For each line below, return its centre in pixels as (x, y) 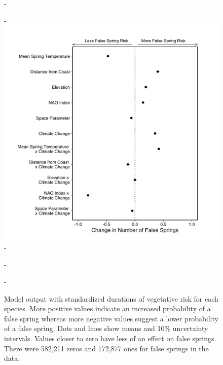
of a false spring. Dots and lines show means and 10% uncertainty (106, 328)
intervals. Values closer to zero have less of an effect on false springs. (110, 338)
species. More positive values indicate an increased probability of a (107, 308)
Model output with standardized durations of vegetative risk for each (111, 298)
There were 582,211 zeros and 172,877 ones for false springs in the (106, 348)
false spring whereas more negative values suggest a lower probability (111, 318)
